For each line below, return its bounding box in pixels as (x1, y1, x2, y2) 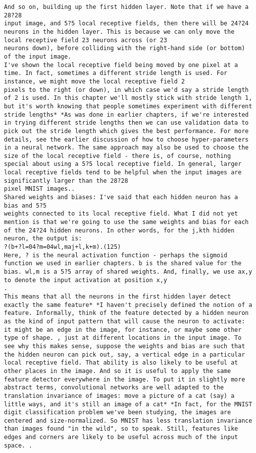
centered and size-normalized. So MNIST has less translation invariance (4, 417, 253, 424)
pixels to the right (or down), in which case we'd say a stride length (4, 86, 249, 93)
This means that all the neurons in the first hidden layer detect (4, 293, 231, 300)
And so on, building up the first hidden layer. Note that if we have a (4, 3, 249, 10)
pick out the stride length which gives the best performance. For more (4, 127, 249, 135)
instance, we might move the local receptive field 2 (4, 77, 185, 85)
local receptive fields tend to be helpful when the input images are (4, 169, 242, 176)
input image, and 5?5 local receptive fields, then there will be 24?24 (4, 20, 249, 27)
